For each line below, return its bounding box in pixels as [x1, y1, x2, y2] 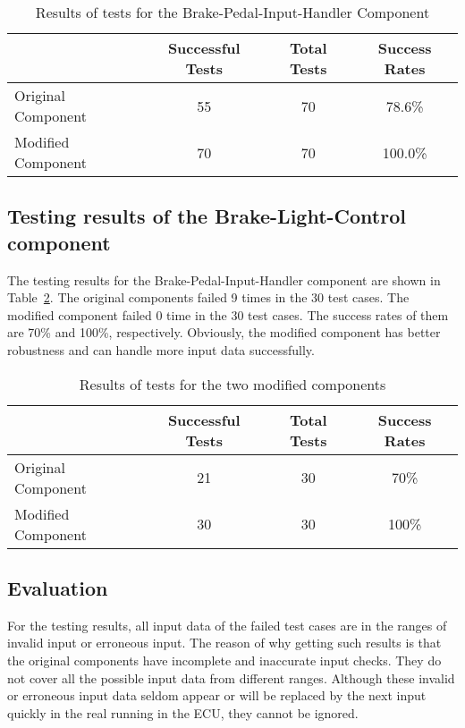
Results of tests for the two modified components [79, 373, 386, 394]
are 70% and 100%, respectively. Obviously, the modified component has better [7, 323, 441, 342]
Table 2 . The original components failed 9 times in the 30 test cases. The [7, 288, 410, 307]
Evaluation [7, 573, 108, 601]
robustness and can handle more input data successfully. [7, 340, 315, 359]
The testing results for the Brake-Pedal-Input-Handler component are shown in [7, 270, 441, 289]
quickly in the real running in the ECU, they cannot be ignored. [7, 703, 359, 722]
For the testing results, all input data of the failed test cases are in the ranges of [7, 615, 447, 634]
